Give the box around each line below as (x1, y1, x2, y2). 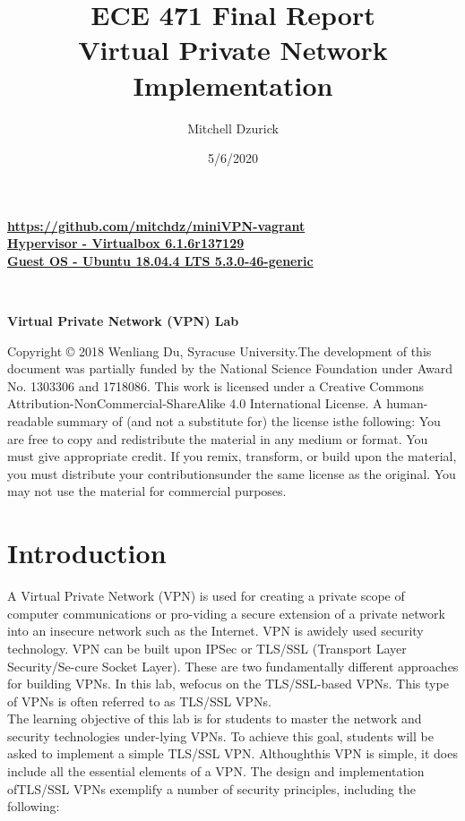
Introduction (7, 535, 167, 571)
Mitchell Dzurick (187, 118, 279, 137)
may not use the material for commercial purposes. (7, 482, 287, 500)
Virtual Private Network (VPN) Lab (7, 312, 239, 330)
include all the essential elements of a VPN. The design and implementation (7, 762, 425, 781)
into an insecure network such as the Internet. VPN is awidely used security (7, 621, 424, 640)
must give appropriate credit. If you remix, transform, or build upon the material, (7, 447, 457, 466)
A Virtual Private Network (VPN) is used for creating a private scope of (7, 586, 405, 605)
